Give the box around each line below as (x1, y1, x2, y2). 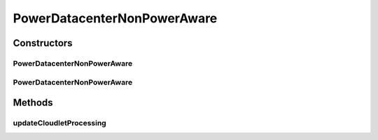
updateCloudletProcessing (13, 118, 106, 128)
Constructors (13, 37, 73, 49)
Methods (13, 97, 53, 108)
